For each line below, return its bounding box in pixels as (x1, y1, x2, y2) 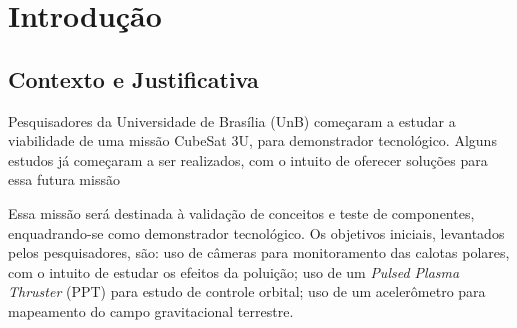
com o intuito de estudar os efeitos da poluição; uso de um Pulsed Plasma (8, 261, 460, 282)
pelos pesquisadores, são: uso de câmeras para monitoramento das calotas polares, (8, 242, 510, 263)
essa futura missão (8, 169, 120, 190)
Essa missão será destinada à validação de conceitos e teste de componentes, (8, 202, 475, 223)
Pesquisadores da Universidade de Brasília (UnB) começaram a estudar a (8, 110, 456, 131)
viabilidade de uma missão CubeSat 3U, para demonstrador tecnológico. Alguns (8, 130, 497, 151)
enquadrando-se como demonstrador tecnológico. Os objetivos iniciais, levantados (8, 222, 505, 243)
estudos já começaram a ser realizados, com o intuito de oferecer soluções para (8, 149, 488, 170)
